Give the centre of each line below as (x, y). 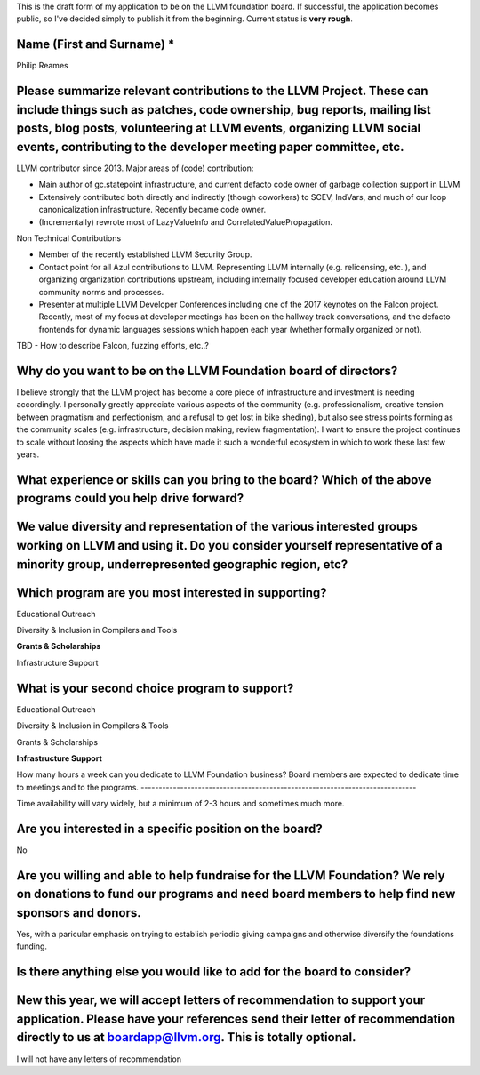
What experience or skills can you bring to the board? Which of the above (224, 480)
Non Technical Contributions (69, 238)
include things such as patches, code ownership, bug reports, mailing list (224, 110)
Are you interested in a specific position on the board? (170, 828)
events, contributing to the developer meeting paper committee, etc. (210, 147)
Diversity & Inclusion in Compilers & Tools (92, 726)
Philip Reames (42, 66)
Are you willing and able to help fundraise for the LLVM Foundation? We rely (231, 875)
